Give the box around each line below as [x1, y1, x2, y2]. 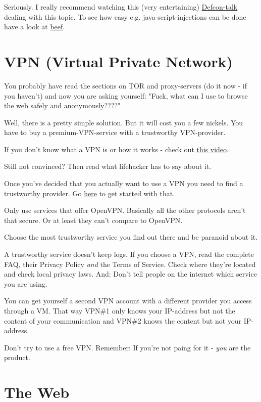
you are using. [4, 278, 47, 289]
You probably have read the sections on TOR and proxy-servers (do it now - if [4, 80, 247, 91]
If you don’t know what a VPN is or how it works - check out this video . [4, 144, 229, 154]
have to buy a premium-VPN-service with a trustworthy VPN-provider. [4, 127, 226, 138]
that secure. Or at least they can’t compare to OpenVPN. [4, 214, 183, 225]
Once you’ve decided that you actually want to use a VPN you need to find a [4, 178, 243, 189]
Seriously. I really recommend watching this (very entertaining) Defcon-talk [4, 2, 238, 12]
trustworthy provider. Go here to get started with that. [4, 188, 175, 198]
